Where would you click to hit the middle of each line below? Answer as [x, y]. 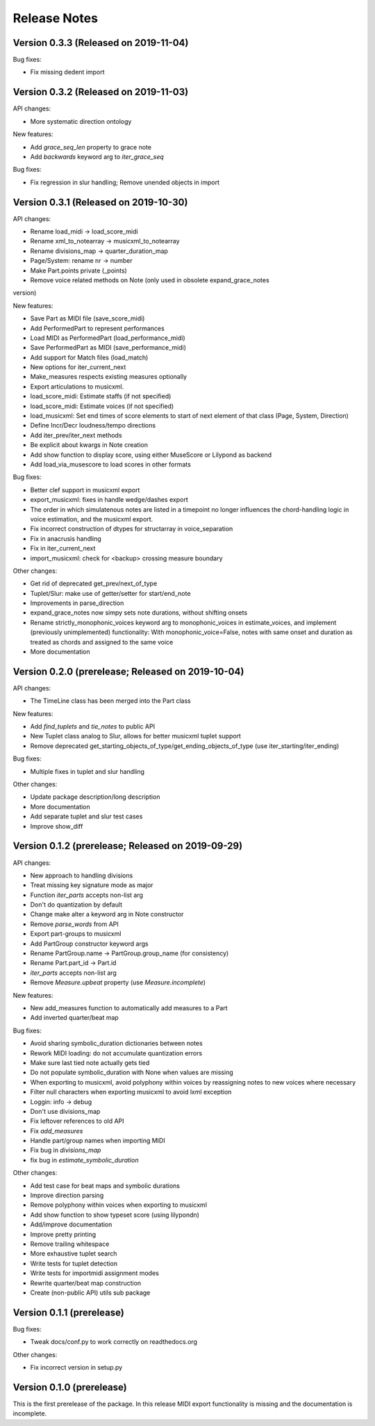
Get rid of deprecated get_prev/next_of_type [94, 583]
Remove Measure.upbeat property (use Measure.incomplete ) [118, 982]
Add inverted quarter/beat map [75, 1018]
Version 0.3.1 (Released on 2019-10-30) [100, 202]
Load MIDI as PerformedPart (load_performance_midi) [108, 338]
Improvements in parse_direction [77, 603]
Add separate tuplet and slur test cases [86, 816]
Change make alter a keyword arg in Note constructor [107, 914]
